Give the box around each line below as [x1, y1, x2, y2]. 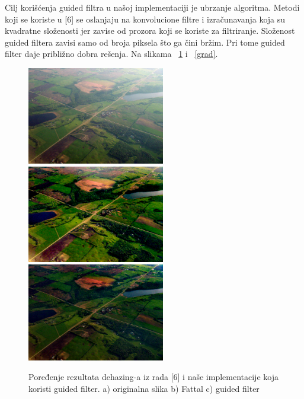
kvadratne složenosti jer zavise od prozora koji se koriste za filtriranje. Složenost [5, 24, 295, 37]
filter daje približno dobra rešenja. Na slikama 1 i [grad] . [5, 47, 218, 60]
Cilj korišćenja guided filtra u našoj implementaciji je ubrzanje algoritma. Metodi [5, 1, 300, 13]
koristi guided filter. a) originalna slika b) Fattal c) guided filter [28, 382, 260, 394]
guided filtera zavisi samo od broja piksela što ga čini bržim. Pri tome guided [5, 36, 285, 48]
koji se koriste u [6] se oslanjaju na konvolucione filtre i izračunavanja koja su [5, 12, 286, 25]
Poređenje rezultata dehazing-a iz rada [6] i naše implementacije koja [28, 371, 279, 383]
